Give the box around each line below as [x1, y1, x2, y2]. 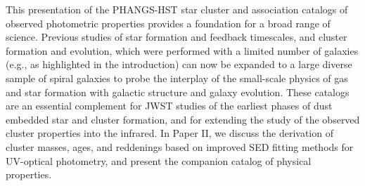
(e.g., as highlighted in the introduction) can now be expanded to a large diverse [6, 57, 352, 72]
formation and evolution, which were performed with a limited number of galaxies [6, 43, 359, 58]
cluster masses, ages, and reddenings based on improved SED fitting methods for [6, 139, 354, 154]
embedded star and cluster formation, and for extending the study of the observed [6, 112, 360, 126]
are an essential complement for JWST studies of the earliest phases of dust [6, 98, 333, 113]
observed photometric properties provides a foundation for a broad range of [6, 15, 331, 30]
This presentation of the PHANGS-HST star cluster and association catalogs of [6, 2, 348, 16]
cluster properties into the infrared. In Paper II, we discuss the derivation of [6, 126, 333, 140]
